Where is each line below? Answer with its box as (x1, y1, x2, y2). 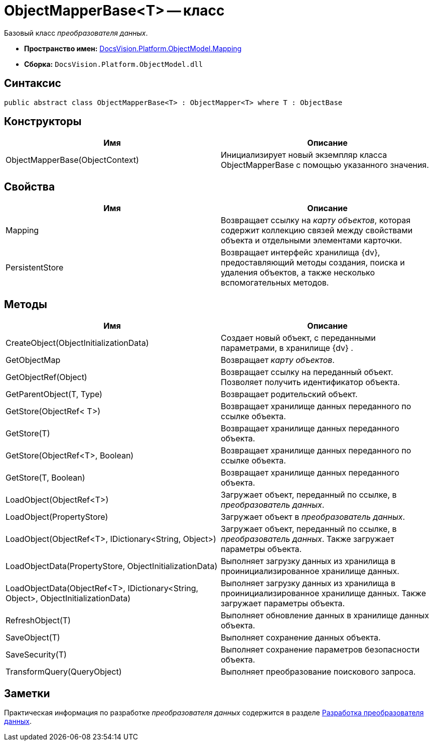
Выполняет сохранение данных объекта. (221, 632, 381, 643)
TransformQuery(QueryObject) (6, 667, 122, 677)
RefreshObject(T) (6, 615, 71, 626)
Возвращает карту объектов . (221, 355, 335, 365)
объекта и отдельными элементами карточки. (221, 235, 402, 246)
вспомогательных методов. (221, 277, 329, 288)
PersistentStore (6, 262, 64, 273)
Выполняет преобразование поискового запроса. (221, 667, 416, 677)
